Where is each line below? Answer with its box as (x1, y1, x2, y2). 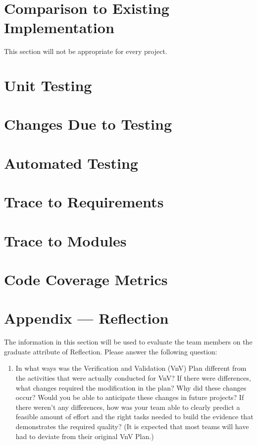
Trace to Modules (4, 230, 127, 250)
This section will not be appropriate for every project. (4, 46, 167, 56)
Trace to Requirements (4, 192, 164, 212)
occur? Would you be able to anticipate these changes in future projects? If (15, 392, 244, 402)
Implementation (4, 17, 114, 38)
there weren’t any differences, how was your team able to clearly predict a (15, 401, 240, 412)
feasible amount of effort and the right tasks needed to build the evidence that (15, 411, 254, 422)
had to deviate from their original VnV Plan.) (15, 431, 154, 441)
